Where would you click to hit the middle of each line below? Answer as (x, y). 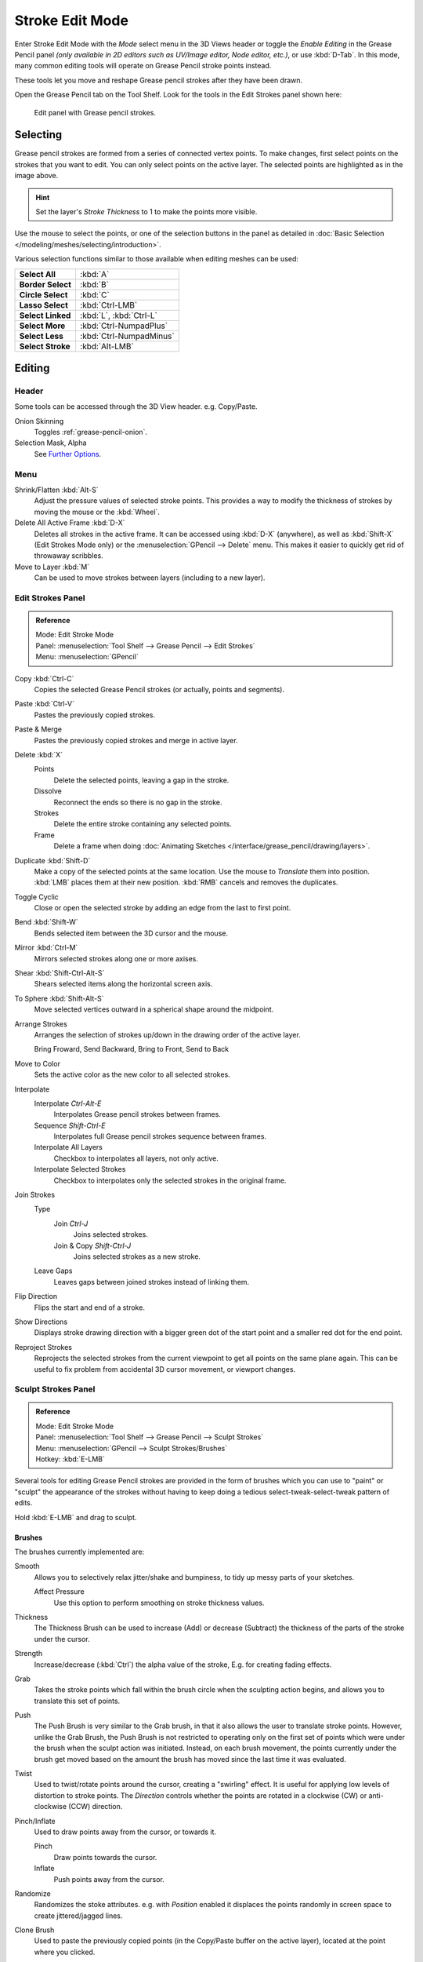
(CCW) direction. (95, 1807)
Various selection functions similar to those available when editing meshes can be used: (157, 259)
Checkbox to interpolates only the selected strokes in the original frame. (170, 1180)
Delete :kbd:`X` (38, 754)
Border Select (45, 284)
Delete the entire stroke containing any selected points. (143, 824)
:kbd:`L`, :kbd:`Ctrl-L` (119, 315)
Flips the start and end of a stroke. (89, 1307)
